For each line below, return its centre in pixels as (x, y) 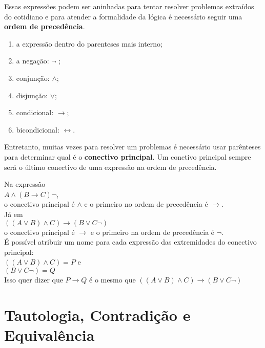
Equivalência (49, 334)
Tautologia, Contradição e (97, 314)
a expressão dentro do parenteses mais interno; (89, 43)
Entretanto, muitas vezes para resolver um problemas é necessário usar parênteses (132, 147)
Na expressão (25, 184)
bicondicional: (38, 129)
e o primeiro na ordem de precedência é (152, 232)
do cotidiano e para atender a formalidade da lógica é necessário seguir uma (123, 16)
